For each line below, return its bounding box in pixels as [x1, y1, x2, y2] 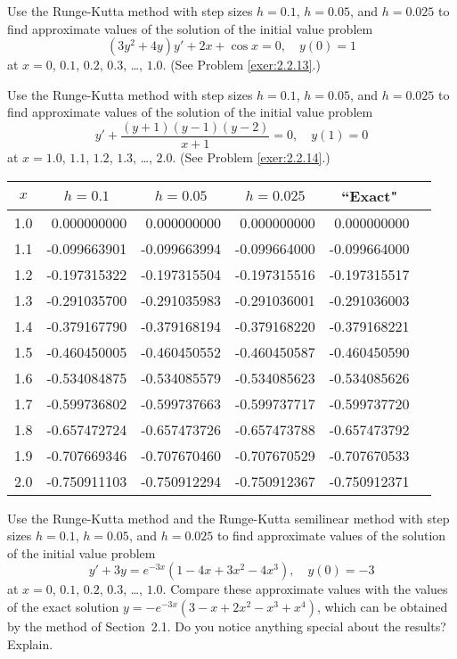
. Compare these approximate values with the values [162, 580, 448, 598]
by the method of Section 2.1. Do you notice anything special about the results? [7, 617, 446, 635]
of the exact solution [7, 597, 119, 615]
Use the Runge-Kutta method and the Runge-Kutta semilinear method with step [7, 508, 450, 527]
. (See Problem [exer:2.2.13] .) [162, 55, 321, 74]
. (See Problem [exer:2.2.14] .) [172, 148, 331, 167]
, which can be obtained [316, 597, 448, 615]
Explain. [7, 634, 53, 653]
